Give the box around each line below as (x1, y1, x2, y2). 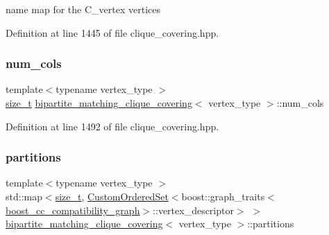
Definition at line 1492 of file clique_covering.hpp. (6, 119, 219, 133)
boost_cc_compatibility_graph (6, 202, 140, 217)
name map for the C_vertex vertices (6, 2, 160, 16)
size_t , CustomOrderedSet (55, 189, 169, 203)
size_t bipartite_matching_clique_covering (6, 96, 192, 110)
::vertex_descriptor (153, 202, 234, 217)
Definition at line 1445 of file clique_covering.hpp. (6, 25, 219, 40)
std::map (6, 189, 42, 203)
